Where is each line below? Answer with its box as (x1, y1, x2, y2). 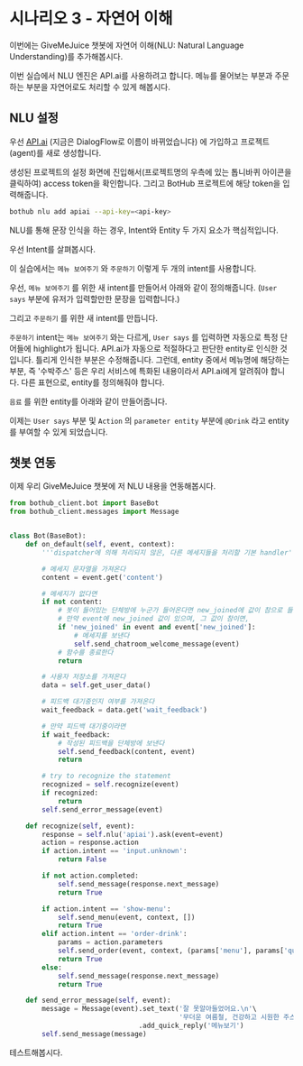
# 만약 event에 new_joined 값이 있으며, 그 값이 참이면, (57, 614, 250, 623)
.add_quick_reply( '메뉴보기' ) (138, 1021, 245, 1031)
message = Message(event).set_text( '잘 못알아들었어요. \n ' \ (41, 1005, 257, 1014)
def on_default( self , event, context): (25, 540, 176, 549)
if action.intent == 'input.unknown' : (41, 847, 188, 856)
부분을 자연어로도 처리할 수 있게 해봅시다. (25, 81, 171, 92)
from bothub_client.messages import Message (9, 507, 179, 517)
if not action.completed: (41, 871, 140, 880)
